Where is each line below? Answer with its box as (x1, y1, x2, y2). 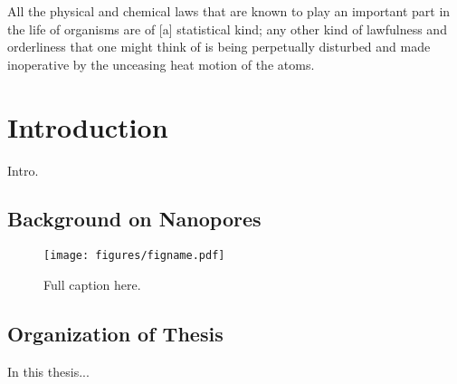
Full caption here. (43, 274, 141, 293)
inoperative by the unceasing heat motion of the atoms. (7, 54, 315, 73)
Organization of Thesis (7, 319, 224, 347)
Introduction (7, 108, 168, 145)
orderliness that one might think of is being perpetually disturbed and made (7, 37, 431, 56)
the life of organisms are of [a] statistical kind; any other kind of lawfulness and (7, 19, 447, 38)
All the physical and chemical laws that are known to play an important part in (7, 2, 451, 20)
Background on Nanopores (7, 205, 262, 233)
